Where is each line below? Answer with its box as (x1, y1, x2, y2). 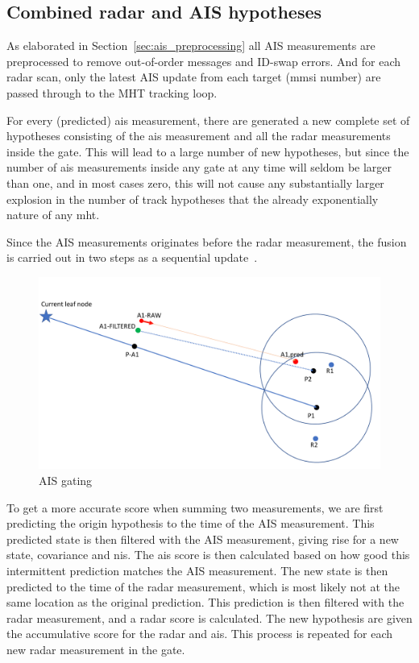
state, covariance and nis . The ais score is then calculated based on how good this (6, 546, 410, 563)
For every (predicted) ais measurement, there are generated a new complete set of (6, 111, 410, 128)
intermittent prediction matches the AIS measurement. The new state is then (6, 561, 388, 578)
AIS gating (39, 472, 93, 489)
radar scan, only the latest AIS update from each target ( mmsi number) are (6, 68, 381, 85)
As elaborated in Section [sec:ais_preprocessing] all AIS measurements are (6, 37, 375, 54)
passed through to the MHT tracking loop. (6, 84, 218, 101)
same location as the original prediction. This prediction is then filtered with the (6, 594, 404, 611)
